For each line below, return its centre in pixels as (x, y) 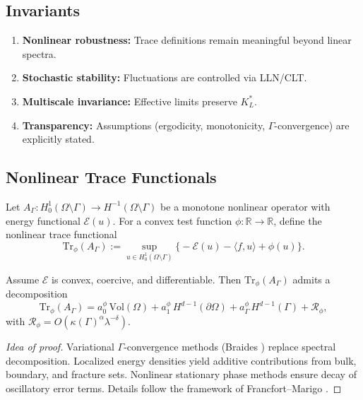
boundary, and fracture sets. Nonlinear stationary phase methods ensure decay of (181, 374)
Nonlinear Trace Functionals (111, 177)
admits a (311, 279)
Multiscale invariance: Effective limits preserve (130, 101)
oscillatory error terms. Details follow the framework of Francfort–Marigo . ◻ (174, 388)
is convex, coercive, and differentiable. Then (147, 279)
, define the (298, 220)
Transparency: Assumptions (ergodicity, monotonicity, (144, 125)
